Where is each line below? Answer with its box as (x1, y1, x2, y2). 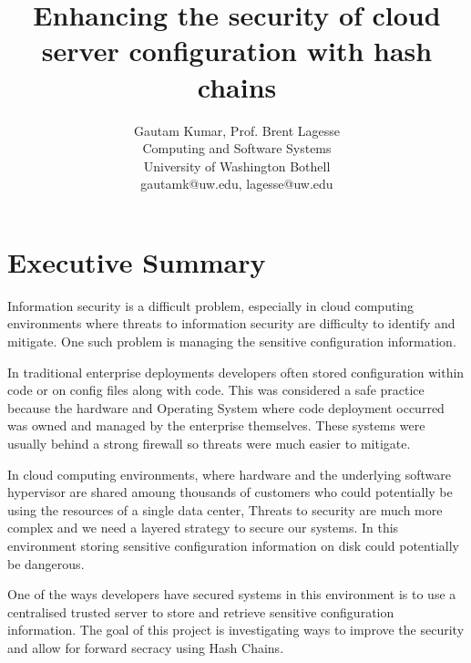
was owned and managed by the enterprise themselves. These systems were (7, 416, 425, 435)
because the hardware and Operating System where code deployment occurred (7, 398, 445, 417)
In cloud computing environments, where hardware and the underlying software (7, 464, 451, 483)
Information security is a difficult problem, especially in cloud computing (7, 295, 415, 315)
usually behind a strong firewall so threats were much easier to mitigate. (7, 433, 411, 452)
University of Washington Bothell (143, 156, 331, 175)
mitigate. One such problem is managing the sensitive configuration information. (7, 332, 456, 350)
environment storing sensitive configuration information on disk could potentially (7, 535, 459, 554)
